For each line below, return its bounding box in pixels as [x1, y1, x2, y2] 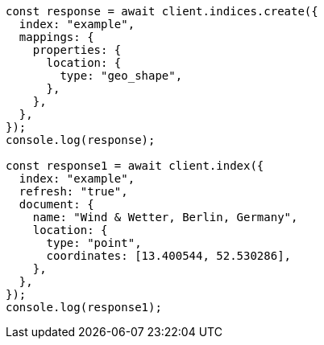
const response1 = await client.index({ [6, 159, 264, 172]
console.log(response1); [6, 301, 162, 314]
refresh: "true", [19, 185, 128, 198]
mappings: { [19, 31, 94, 43]
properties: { [32, 43, 122, 56]
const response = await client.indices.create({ [6, 5, 318, 18]
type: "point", [46, 236, 142, 249]
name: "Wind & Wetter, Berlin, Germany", [32, 211, 298, 224]
